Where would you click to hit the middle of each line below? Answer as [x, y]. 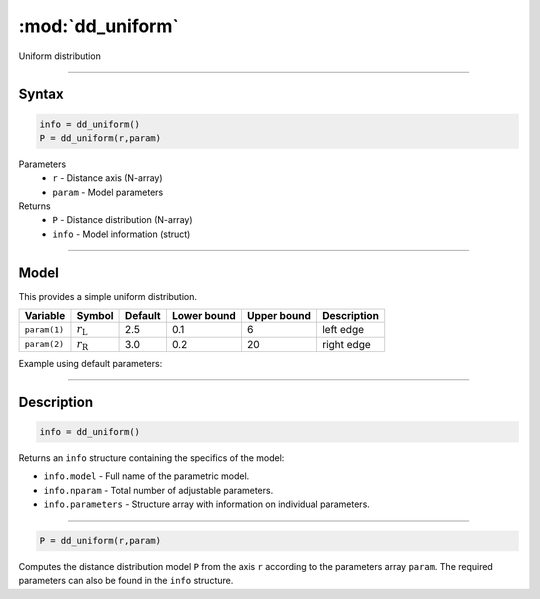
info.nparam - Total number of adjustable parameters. [158, 490]
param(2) [44, 344]
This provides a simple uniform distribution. [108, 296]
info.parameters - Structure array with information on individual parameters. [206, 504]
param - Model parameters [108, 192]
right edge [346, 344]
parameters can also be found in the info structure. [126, 581]
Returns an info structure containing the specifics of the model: [151, 457]
